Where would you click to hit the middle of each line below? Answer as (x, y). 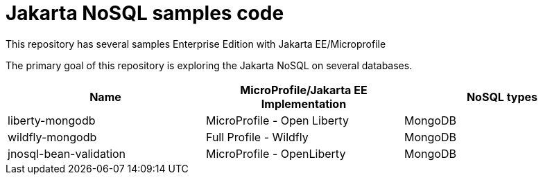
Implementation (304, 103)
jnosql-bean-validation (67, 153)
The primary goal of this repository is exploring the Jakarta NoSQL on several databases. (209, 65)
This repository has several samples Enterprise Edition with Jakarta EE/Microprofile (196, 44)
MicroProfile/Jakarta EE (304, 90)
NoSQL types (502, 97)
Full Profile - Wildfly (257, 137)
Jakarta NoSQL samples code (145, 13)
